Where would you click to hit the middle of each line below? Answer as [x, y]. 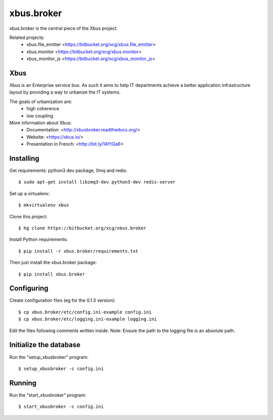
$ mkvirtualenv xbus [44, 205]
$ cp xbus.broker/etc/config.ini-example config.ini [85, 312]
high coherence [43, 109]
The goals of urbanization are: [41, 102]
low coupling [40, 116]
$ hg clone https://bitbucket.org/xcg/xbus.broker [82, 228]
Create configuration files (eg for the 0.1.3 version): [62, 300]
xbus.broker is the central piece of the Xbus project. [64, 28]
